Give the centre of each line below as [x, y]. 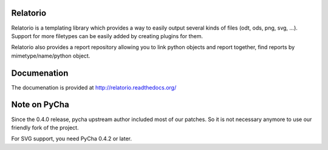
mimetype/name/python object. [51, 56]
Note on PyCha [40, 105]
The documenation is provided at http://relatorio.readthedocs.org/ [94, 87]
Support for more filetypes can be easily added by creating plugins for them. [107, 36]
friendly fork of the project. [45, 128]
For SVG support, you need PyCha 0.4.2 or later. [72, 139]
